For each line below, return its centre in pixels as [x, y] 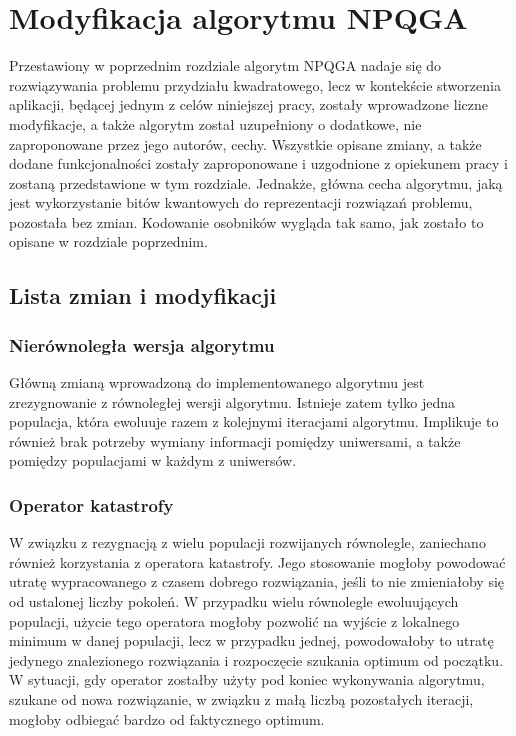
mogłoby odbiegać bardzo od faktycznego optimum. [167, 718]
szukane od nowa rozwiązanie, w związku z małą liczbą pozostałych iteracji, [241, 699]
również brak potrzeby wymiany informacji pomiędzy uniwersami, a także [235, 440]
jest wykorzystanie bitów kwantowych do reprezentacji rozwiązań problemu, [241, 202]
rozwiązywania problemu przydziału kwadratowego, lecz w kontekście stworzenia [255, 84]
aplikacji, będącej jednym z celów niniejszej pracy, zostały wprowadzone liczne [248, 104]
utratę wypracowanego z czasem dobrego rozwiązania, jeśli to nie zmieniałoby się [257, 581]
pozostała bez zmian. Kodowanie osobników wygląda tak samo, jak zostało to [246, 221]
